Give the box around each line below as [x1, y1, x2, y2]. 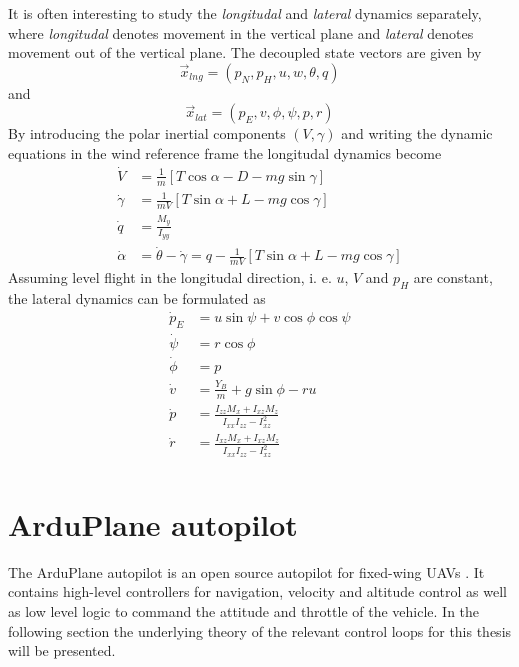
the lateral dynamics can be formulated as [8, 287, 266, 308]
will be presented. [8, 640, 116, 661]
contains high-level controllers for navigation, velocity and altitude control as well [8, 581, 507, 602]
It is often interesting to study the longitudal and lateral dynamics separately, [8, 3, 482, 23]
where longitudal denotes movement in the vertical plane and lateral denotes [8, 22, 474, 43]
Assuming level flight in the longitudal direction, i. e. [8, 267, 332, 288]
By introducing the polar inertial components [8, 123, 286, 144]
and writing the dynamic [341, 123, 493, 144]
